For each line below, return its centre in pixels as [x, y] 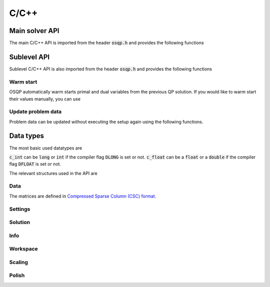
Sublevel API [29, 57]
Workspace [24, 249]
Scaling [19, 262]
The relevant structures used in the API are [53, 173]
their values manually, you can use [45, 99]
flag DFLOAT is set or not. [35, 164]
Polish [17, 275]
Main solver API [34, 31]
